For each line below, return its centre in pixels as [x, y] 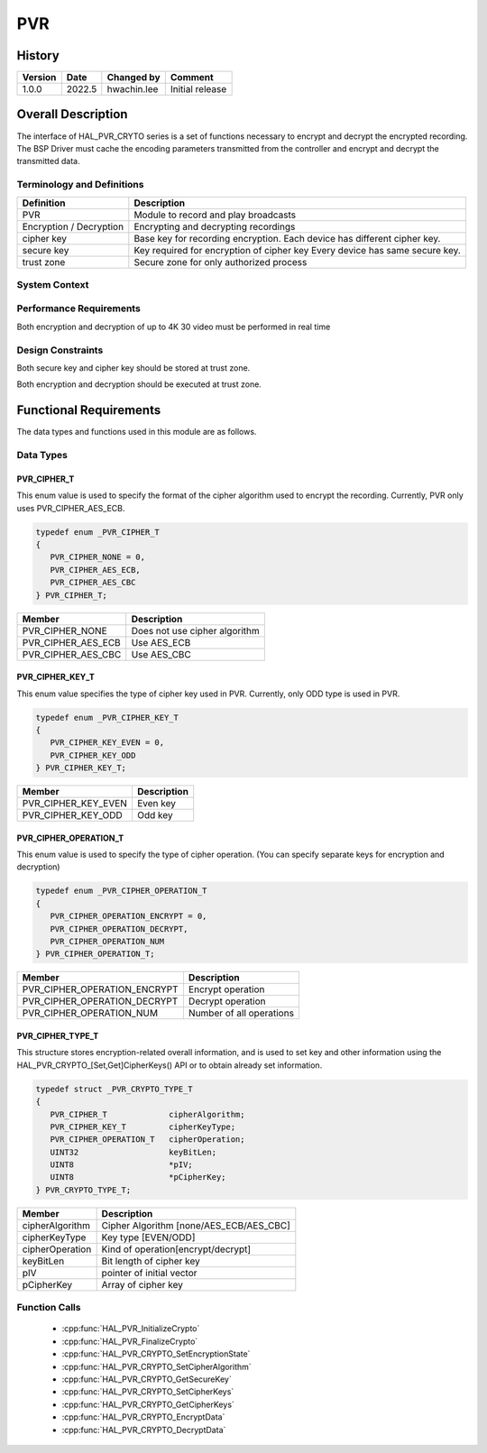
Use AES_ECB [161, 642]
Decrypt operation [227, 1001]
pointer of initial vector [149, 1273]
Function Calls [49, 1308]
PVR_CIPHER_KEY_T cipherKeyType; [143, 1127]
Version [39, 78]
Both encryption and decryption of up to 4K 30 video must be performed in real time [174, 326]
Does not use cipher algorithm [196, 630]
